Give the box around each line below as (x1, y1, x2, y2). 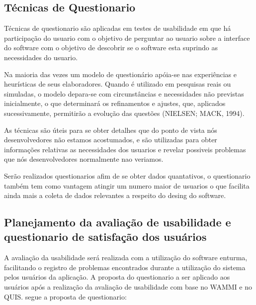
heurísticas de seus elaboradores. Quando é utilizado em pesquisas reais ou (4, 79, 231, 89)
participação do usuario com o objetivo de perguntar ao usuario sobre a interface (4, 32, 250, 43)
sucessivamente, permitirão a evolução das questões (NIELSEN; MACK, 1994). (4, 107, 245, 118)
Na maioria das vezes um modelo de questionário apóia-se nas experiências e (4, 69, 237, 79)
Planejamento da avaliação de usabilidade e (4, 214, 231, 230)
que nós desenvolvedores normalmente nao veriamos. (4, 154, 164, 164)
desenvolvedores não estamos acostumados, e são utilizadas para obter (4, 134, 217, 145)
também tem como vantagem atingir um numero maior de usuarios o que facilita (4, 180, 250, 191)
